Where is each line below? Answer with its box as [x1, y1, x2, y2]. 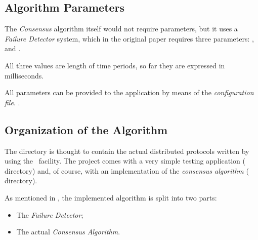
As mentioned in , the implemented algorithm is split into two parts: [5, 192, 217, 203]
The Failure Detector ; [16, 209, 83, 220]
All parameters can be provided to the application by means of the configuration [5, 87, 254, 98]
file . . [5, 97, 20, 107]
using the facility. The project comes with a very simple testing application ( [5, 155, 245, 166]
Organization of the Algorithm [5, 122, 168, 137]
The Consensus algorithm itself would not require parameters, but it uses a [5, 23, 238, 34]
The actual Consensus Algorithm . [16, 226, 120, 237]
